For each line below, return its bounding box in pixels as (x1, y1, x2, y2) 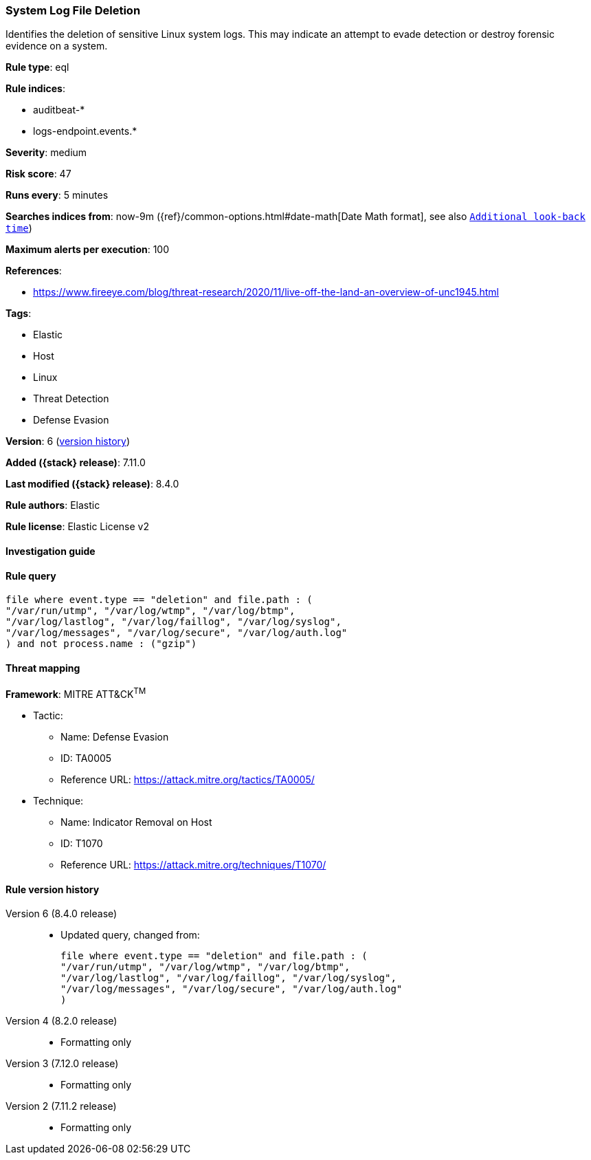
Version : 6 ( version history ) (5, 435, 131, 448)
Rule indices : (5, 83, 65, 95)
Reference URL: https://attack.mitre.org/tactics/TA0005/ (60, 774, 315, 786)
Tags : (5, 307, 32, 320)
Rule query (5, 569, 56, 582)
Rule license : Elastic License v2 (5, 521, 149, 533)
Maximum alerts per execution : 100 (5, 243, 170, 256)
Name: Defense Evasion (60, 731, 169, 743)
